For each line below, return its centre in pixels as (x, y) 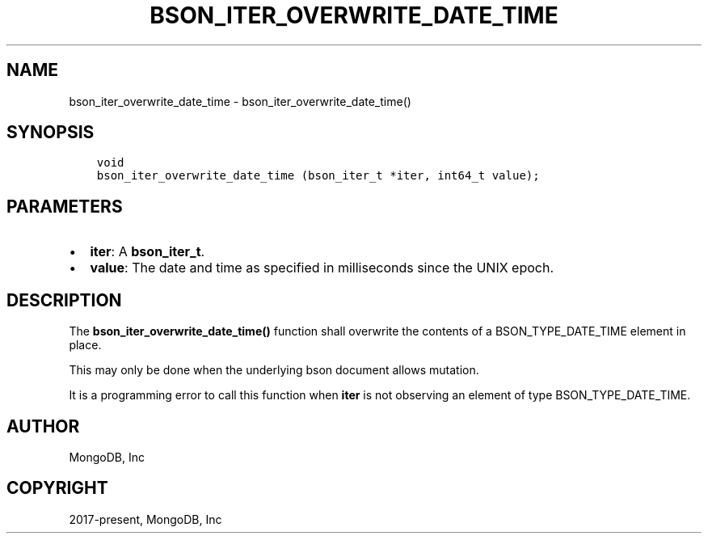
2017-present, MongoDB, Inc (145, 519)
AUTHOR (43, 426)
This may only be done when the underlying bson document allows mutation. (274, 370)
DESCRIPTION (64, 300)
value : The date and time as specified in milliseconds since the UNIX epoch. (322, 268)
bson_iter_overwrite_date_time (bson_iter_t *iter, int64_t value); (318, 176)
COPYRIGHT (57, 488)
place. (85, 345)
